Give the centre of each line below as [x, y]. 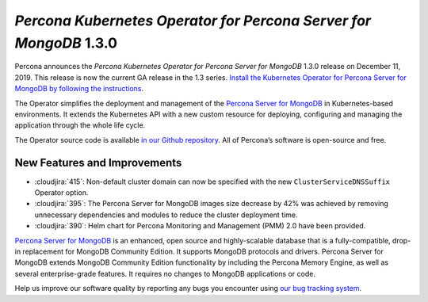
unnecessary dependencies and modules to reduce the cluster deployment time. [166, 215]
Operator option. [61, 192]
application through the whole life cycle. [80, 125]
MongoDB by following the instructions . [79, 89]
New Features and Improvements [98, 162]
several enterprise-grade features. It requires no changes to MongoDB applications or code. [165, 273]
